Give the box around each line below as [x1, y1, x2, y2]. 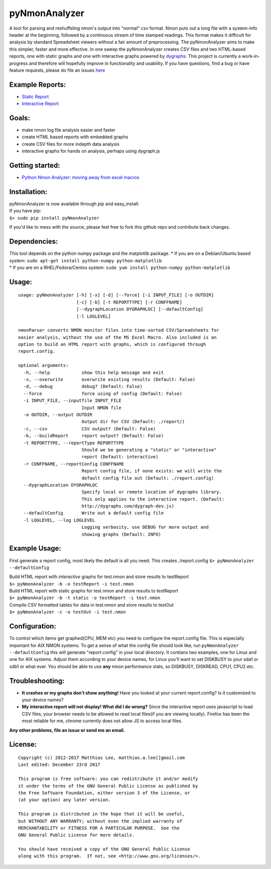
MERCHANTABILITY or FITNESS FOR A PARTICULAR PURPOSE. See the [18, 825, 180, 831]
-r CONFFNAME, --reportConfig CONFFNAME [23, 461, 124, 467]
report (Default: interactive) [81, 454, 159, 460]
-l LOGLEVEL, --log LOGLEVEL [23, 517, 95, 523]
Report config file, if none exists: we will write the [81, 468, 222, 474]
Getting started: [9, 161, 60, 170]
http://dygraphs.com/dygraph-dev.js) [81, 503, 175, 509]
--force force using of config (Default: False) [23, 391, 183, 397]
